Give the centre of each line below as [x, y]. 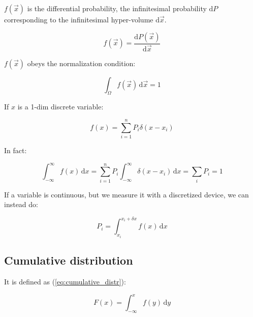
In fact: [15, 150]
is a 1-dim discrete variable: [60, 107]
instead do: [21, 204]
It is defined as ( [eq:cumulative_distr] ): [65, 281]
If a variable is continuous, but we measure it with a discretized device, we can [126, 194]
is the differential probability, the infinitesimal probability [117, 8]
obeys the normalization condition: [81, 63]
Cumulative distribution [69, 260]
